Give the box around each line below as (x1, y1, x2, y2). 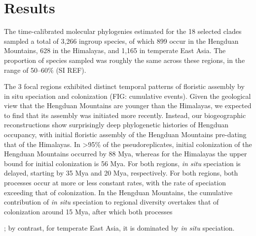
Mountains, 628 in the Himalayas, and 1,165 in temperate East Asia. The (4, 45, 226, 56)
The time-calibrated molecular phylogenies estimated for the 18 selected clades (4, 26, 242, 36)
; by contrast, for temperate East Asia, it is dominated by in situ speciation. (4, 223, 235, 233)
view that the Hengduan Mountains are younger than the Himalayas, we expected (4, 100, 252, 111)
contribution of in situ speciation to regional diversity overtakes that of (4, 197, 219, 207)
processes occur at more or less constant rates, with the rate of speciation (4, 177, 226, 188)
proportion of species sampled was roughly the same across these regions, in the (4, 55, 245, 65)
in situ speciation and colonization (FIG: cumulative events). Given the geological (4, 90, 251, 101)
